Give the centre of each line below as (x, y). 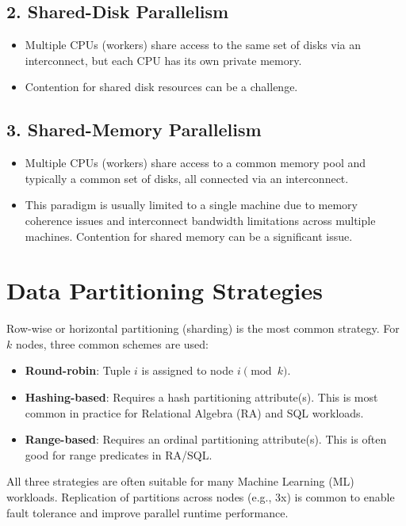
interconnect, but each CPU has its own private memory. (163, 60)
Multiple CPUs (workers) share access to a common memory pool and (195, 163)
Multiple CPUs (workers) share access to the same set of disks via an (193, 45)
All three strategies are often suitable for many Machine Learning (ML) (180, 481)
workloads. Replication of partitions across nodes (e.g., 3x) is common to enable (201, 497)
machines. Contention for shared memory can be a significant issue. (189, 236)
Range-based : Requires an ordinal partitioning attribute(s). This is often (206, 439)
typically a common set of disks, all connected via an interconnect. (187, 178)
